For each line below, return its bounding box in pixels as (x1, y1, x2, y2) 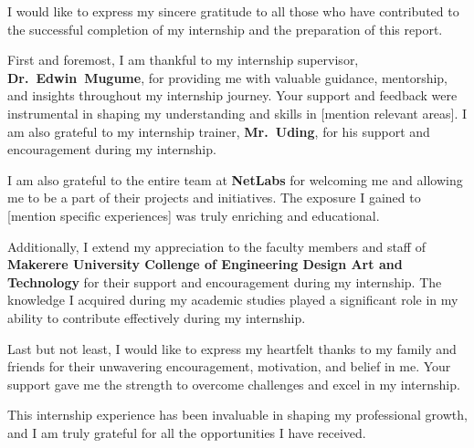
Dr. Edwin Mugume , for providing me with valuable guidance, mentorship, (7, 68, 448, 87)
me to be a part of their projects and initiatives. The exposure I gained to (7, 188, 421, 207)
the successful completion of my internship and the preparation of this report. (7, 19, 443, 38)
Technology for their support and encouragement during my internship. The (7, 272, 442, 291)
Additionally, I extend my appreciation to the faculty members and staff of (7, 236, 426, 255)
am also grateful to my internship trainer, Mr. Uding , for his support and (7, 121, 430, 141)
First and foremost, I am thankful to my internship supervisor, (7, 50, 359, 69)
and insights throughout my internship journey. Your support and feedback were (7, 86, 458, 105)
